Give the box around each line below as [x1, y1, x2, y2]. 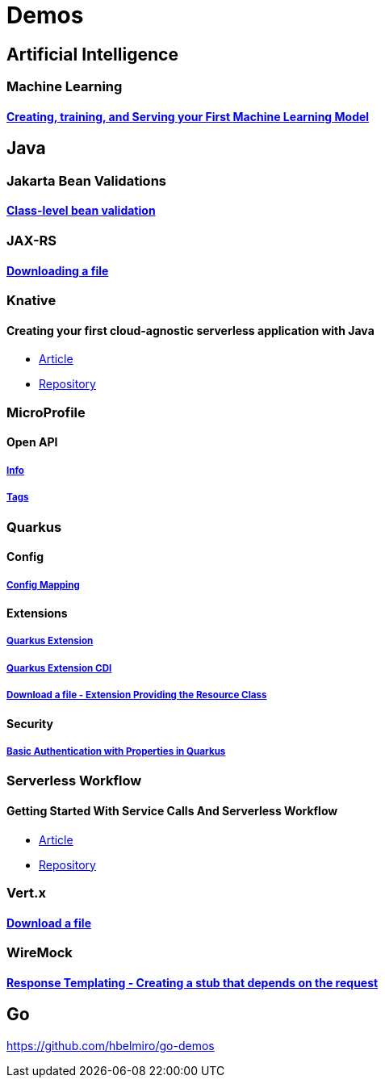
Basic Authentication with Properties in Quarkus [6, 745, 226, 757]
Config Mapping [6, 579, 80, 591]
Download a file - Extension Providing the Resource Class [6, 689, 267, 701]
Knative [6, 292, 56, 309]
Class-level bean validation [6, 203, 156, 218]
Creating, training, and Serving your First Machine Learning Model [6, 109, 370, 123]
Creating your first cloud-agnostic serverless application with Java [6, 323, 375, 337]
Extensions [6, 606, 68, 621]
